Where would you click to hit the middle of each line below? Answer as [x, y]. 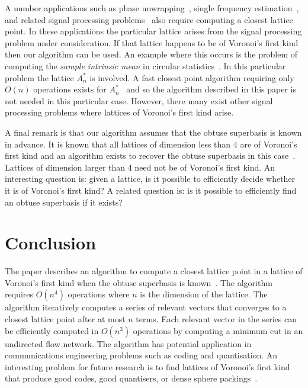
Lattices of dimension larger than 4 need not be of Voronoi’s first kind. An [140, 167]
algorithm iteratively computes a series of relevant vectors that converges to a [146, 307]
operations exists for [70, 89]
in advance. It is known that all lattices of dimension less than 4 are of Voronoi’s [151, 144]
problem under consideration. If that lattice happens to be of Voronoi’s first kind [152, 42]
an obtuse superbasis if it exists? [64, 202]
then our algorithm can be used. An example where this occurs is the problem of [151, 54]
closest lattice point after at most [65, 319]
